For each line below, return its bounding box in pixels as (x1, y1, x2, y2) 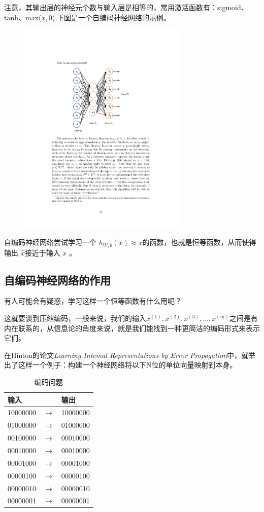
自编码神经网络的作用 (4, 272, 111, 287)
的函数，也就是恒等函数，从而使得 (142, 237, 256, 247)
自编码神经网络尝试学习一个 (4, 237, 96, 247)
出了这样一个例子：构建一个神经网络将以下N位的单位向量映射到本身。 (4, 359, 237, 370)
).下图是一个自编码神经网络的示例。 (52, 12, 171, 22)
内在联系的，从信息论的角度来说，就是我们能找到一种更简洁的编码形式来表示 (4, 322, 260, 333)
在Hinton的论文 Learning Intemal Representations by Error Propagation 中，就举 (4, 349, 256, 360)
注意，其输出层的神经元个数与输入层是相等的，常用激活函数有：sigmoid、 (4, 2, 248, 12)
